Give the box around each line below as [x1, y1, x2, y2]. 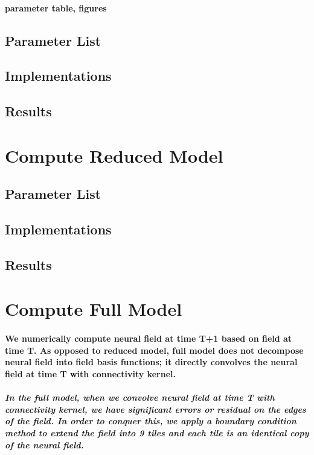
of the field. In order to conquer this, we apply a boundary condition [5, 415, 296, 427]
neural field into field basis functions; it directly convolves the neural [5, 356, 298, 368]
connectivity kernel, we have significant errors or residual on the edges [5, 403, 306, 415]
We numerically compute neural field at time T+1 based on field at [5, 332, 292, 345]
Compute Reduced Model [5, 143, 223, 168]
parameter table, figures [5, 1, 107, 14]
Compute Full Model [5, 297, 182, 321]
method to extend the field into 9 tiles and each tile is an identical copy [5, 426, 309, 439]
